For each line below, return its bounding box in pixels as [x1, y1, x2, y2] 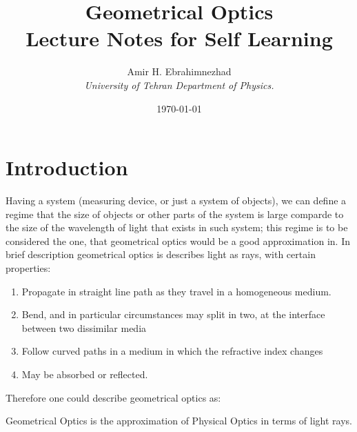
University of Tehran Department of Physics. [84, 77, 274, 92]
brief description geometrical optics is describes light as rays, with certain [6, 247, 316, 262]
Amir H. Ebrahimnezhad [127, 64, 232, 79]
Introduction [6, 153, 128, 181]
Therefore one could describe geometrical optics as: [6, 390, 221, 404]
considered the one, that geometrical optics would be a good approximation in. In [6, 233, 351, 248]
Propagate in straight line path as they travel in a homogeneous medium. [21, 284, 331, 298]
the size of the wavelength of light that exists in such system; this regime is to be [6, 220, 348, 235]
